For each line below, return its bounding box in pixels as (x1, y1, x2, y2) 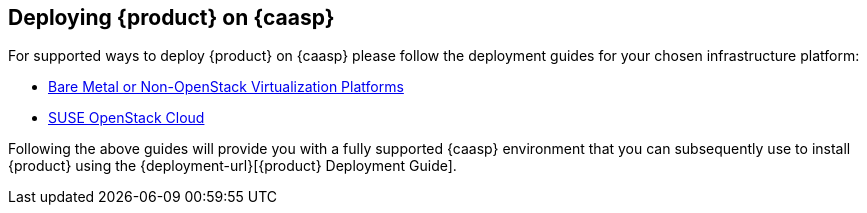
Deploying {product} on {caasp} (8, 5, 335, 30)
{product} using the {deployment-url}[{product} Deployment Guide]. (8, 157, 457, 175)
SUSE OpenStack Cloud (48, 109, 205, 127)
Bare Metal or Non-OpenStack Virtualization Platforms (48, 78, 404, 96)
